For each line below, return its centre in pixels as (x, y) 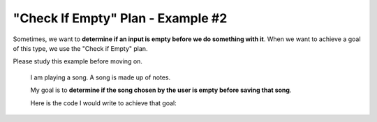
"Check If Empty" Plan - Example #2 (120, 18)
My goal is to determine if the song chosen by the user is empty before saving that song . (161, 90)
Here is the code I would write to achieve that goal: (104, 103)
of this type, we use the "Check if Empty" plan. (80, 48)
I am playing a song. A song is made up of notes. (101, 77)
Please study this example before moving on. (78, 61)
